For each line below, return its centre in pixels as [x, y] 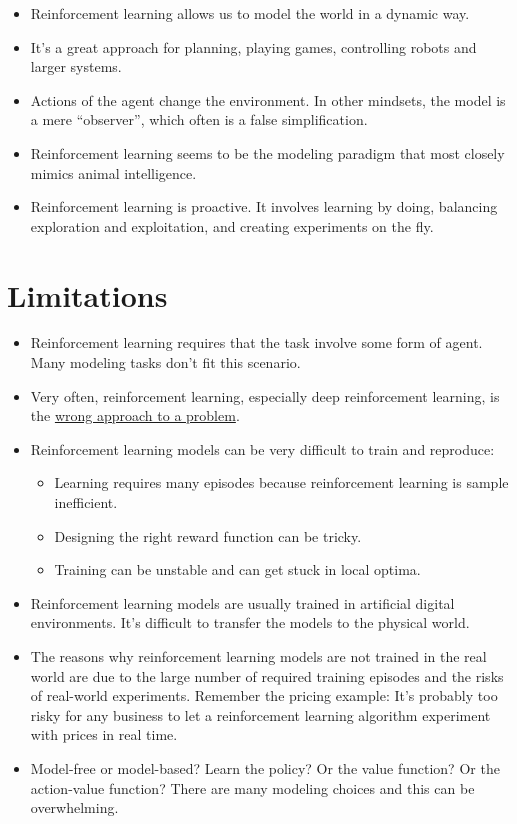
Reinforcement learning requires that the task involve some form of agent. [256, 342]
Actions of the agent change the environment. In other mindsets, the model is [268, 99]
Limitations [87, 294]
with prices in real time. [104, 734]
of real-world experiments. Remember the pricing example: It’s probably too [264, 695]
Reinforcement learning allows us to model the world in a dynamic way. [250, 13]
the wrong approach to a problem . [135, 415]
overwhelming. [74, 807]
